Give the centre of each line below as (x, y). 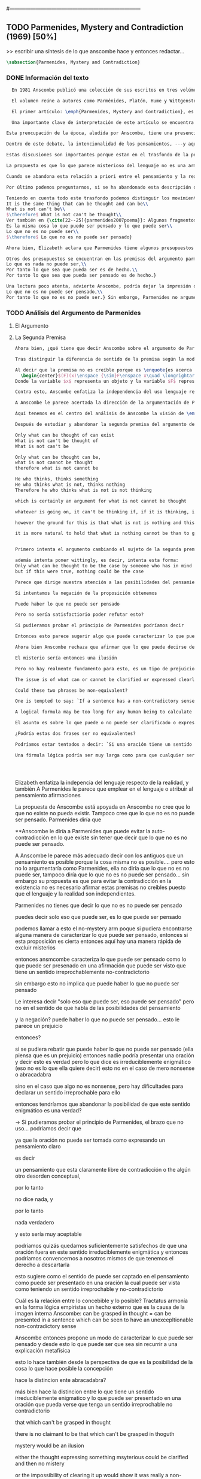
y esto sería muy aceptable (48, 1234)
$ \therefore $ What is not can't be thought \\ (64, 215)
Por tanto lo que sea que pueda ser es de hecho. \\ (72, 270)
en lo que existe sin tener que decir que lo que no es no (119, 837)
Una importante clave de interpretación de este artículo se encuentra (103, 122)
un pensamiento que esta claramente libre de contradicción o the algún (103, 1169)
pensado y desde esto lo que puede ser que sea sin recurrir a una (96, 1344)
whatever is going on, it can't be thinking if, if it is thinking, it (106, 512)
